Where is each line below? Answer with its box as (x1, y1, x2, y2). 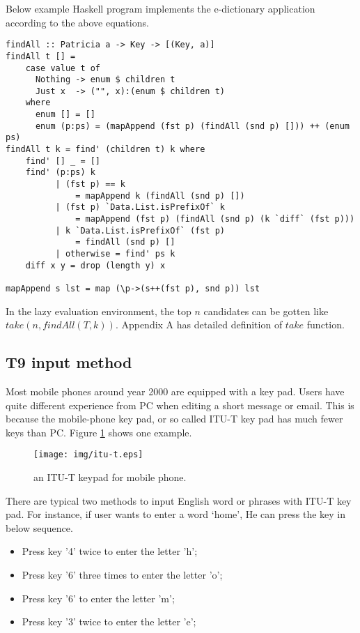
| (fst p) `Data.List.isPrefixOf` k (55, 202, 225, 213)
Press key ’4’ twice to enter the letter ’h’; (22, 544, 198, 558)
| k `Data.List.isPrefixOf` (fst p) (55, 225, 225, 236)
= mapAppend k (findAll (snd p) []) (75, 190, 245, 201)
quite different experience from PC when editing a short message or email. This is (6, 397, 354, 412)
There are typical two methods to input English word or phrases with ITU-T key (6, 493, 352, 508)
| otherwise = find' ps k (55, 249, 175, 259)
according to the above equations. (6, 15, 149, 29)
